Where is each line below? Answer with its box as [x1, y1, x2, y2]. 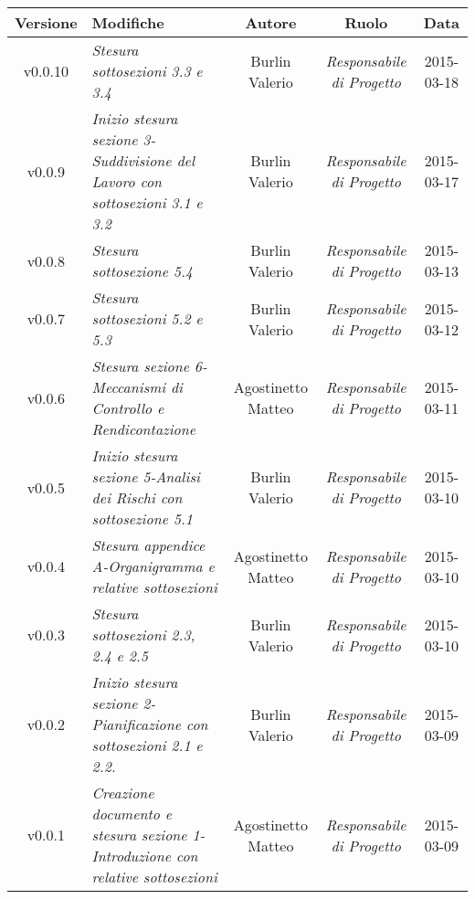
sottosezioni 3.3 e [91, 60, 203, 81]
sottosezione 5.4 [91, 260, 194, 281]
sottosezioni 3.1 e [91, 192, 203, 213]
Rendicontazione [91, 418, 196, 439]
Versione [15, 12, 78, 33]
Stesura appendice [91, 534, 206, 555]
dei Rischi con [91, 487, 183, 508]
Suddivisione [91, 150, 172, 171]
